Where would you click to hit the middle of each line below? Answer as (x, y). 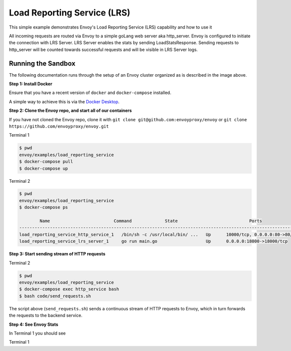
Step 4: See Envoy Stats (33, 324)
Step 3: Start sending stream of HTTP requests (57, 254)
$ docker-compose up (43, 168)
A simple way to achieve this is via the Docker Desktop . (64, 101)
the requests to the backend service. (46, 316)
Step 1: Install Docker (31, 84)
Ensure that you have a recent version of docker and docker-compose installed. (90, 93)
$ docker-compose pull (46, 162)
